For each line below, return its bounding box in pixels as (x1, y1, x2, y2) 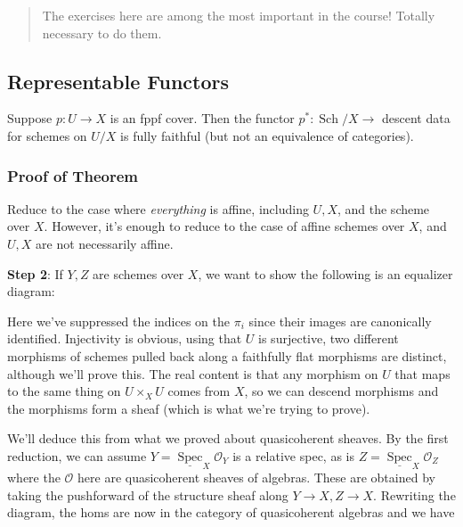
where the (7, 467, 61, 486)
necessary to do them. (42, 23, 162, 42)
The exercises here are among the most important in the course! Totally (42, 6, 435, 24)
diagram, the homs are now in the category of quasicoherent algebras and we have (7, 503, 455, 522)
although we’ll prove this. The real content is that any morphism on (7, 364, 378, 383)
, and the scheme (337, 199, 430, 218)
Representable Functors (7, 67, 230, 95)
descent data (381, 109, 451, 128)
